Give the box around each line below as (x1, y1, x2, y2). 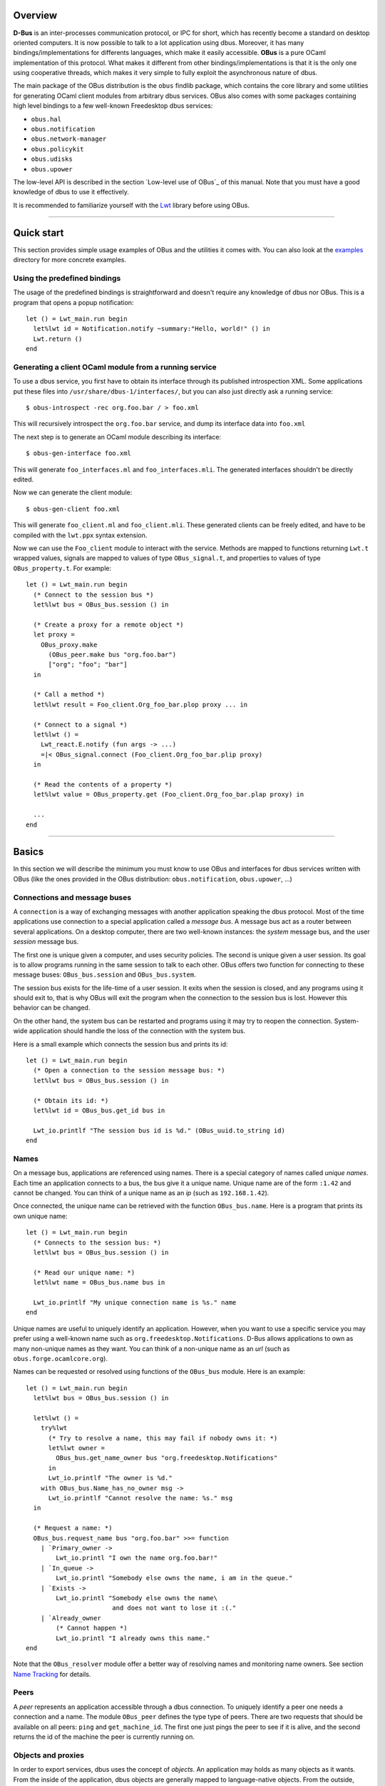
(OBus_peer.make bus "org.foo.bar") (48, 650, 177, 659)
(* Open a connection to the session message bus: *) (33, 1067, 225, 1074)
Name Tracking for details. (13, 1670, 91, 1678)
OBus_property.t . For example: (13, 564, 112, 572)
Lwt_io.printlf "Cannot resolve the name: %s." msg (48, 1494, 233, 1502)
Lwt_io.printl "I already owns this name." (56, 1634, 210, 1642)
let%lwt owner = (48, 1444, 106, 1452)
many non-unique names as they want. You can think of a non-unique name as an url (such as (13, 1344, 290, 1353)
